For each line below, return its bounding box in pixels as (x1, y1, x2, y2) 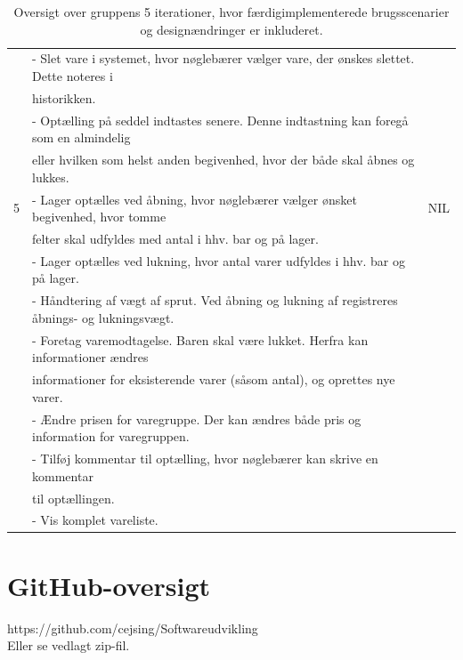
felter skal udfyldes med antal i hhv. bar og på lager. (32, 229, 319, 248)
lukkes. (32, 167, 69, 186)
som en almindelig (32, 128, 131, 147)
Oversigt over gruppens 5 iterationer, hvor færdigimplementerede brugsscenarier (13, 3, 450, 20)
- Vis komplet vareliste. (32, 511, 158, 529)
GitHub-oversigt (7, 567, 211, 603)
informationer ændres (32, 348, 149, 366)
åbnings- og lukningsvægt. (32, 308, 175, 326)
